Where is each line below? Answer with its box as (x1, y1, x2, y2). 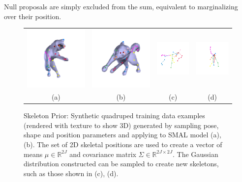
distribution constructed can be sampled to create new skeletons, (24, 158, 219, 169)
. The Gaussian (172, 149, 218, 159)
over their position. (4, 11, 61, 21)
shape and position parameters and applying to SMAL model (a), (24, 130, 221, 140)
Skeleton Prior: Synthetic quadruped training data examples (24, 110, 205, 121)
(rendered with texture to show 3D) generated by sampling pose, (24, 120, 219, 130)
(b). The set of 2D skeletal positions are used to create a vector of (24, 139, 222, 149)
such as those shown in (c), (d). (24, 168, 119, 178)
